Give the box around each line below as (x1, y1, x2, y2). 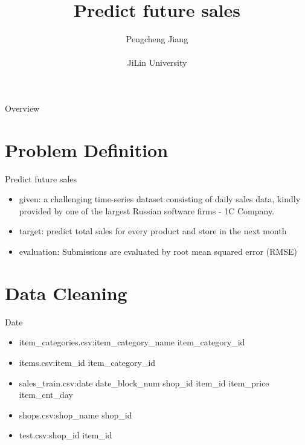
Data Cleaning (5, 280, 127, 305)
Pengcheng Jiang (126, 33, 188, 45)
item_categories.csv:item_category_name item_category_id (19, 336, 245, 348)
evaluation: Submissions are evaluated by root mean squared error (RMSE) (19, 245, 298, 257)
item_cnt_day (19, 388, 73, 401)
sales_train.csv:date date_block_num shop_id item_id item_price (19, 376, 269, 389)
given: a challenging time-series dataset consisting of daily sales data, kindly (19, 193, 301, 205)
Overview (5, 101, 40, 114)
